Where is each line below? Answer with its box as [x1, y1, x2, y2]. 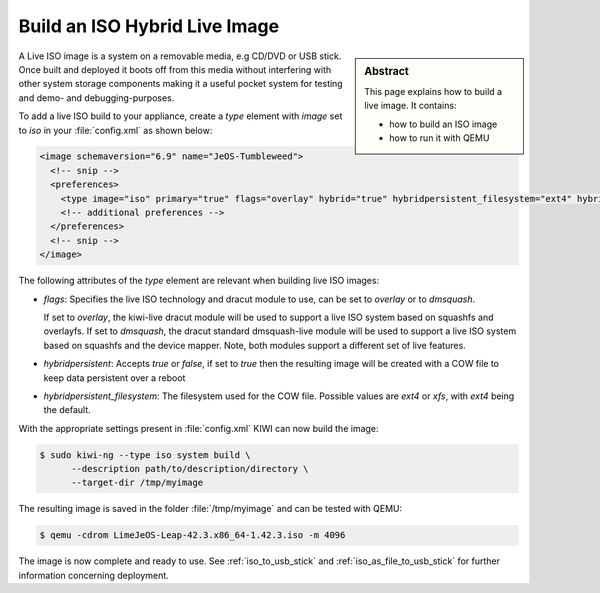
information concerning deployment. [18, 569, 169, 581]
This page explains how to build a [364, 85, 503, 97]
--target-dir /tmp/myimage [71, 477, 204, 489]
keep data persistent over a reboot [43, 371, 186, 384]
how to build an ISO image [389, 118, 498, 130]
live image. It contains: [364, 100, 457, 112]
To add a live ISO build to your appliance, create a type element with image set [18, 110, 343, 122]
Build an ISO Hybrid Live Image [18, 15, 280, 37]
